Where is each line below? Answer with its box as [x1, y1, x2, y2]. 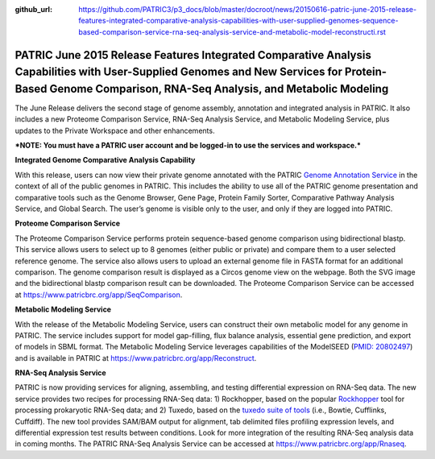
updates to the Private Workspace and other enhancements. [14, 126, 215, 135]
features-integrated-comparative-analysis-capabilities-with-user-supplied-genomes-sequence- [78, 16, 399, 26]
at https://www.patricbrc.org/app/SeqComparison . [14, 290, 183, 300]
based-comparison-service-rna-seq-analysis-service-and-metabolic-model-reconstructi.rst [78, 27, 387, 36]
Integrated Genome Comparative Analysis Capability [14, 155, 196, 165]
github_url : [14, 5, 52, 14]
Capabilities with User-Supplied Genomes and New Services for [14, 65, 342, 79]
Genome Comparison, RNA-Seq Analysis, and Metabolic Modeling [49, 81, 389, 96]
